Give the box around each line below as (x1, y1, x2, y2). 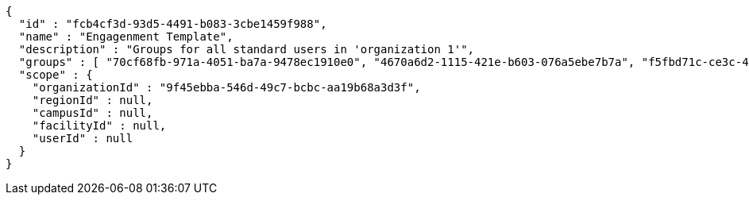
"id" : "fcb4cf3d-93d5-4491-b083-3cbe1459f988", (18, 17, 327, 30)
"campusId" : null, (32, 106, 153, 119)
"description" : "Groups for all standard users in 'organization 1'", (18, 43, 475, 56)
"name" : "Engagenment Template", (18, 30, 234, 43)
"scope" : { (18, 68, 93, 81)
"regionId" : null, (32, 94, 153, 106)
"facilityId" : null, (32, 119, 167, 132)
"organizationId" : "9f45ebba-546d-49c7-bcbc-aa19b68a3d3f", (32, 81, 421, 94)
